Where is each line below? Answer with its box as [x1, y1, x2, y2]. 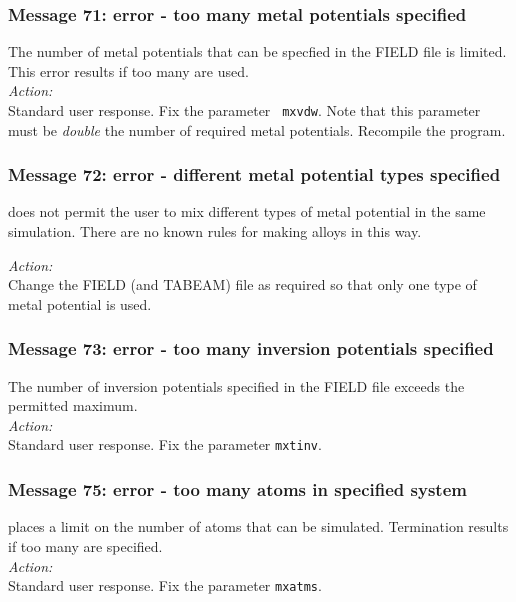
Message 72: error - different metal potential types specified [8, 162, 501, 187]
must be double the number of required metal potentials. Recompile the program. [8, 119, 506, 140]
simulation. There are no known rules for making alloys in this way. [8, 221, 422, 242]
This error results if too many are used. [8, 60, 249, 81]
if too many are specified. [8, 535, 163, 556]
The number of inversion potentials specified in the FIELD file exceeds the [8, 375, 465, 396]
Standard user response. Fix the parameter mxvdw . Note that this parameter [8, 100, 481, 120]
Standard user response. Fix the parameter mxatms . [8, 575, 322, 596]
